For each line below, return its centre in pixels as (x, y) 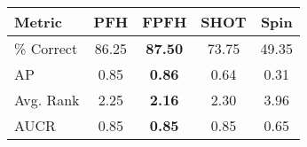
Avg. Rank (47, 100)
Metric (38, 22)
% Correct (46, 48)
